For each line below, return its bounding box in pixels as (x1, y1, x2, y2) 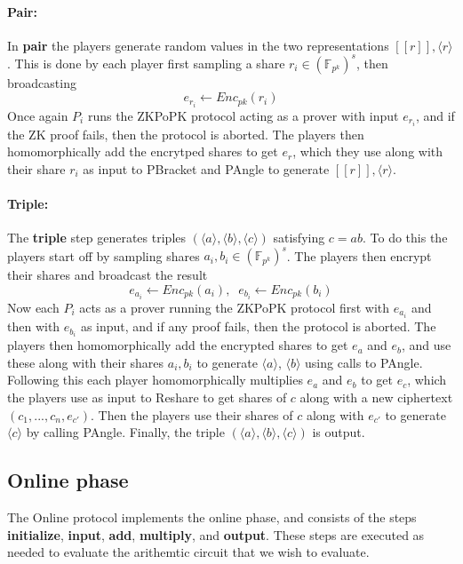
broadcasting (7, 73, 76, 91)
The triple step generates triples (7, 228, 187, 247)
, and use (402, 336, 451, 354)
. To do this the (363, 228, 448, 247)
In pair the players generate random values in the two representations (7, 36, 389, 54)
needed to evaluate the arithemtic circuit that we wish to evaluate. (7, 543, 370, 561)
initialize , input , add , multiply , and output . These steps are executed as (7, 525, 425, 544)
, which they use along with (292, 142, 443, 161)
